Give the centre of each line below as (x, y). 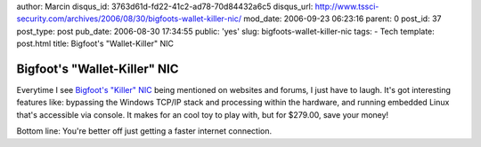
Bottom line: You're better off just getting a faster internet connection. (144, 131)
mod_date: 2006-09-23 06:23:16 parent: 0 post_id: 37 (342, 19)
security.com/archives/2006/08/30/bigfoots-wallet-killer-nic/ (129, 19)
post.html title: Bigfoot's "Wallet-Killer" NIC (95, 43)
